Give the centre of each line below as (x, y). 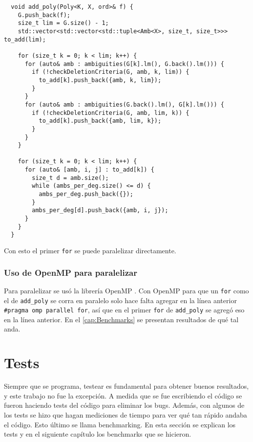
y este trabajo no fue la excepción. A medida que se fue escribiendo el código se (123, 395)
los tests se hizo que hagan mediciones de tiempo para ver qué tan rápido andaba (126, 414)
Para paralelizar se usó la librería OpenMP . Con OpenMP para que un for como (126, 290)
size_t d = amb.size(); (70, 178)
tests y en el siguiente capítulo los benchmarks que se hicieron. (98, 434)
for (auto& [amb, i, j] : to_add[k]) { (89, 170)
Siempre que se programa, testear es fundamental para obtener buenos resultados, (126, 386)
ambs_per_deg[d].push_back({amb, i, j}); (100, 210)
